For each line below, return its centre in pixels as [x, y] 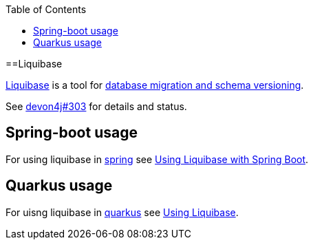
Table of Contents [46, 9]
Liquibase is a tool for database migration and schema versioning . [155, 85]
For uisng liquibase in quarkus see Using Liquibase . [122, 212]
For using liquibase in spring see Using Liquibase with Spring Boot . [157, 159]
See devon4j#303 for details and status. [96, 106]
